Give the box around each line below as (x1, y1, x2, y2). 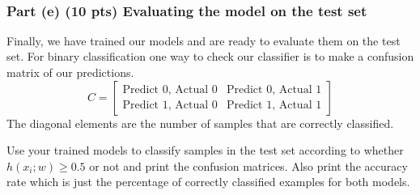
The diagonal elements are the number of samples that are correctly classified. (6, 114, 394, 131)
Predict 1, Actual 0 (122, 100, 218, 112)
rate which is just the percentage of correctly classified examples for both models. (6, 173, 410, 190)
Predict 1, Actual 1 (226, 100, 322, 112)
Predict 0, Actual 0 (122, 84, 218, 96)
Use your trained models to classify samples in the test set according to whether (6, 142, 404, 159)
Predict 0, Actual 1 (226, 84, 322, 96)
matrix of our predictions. (6, 64, 134, 80)
